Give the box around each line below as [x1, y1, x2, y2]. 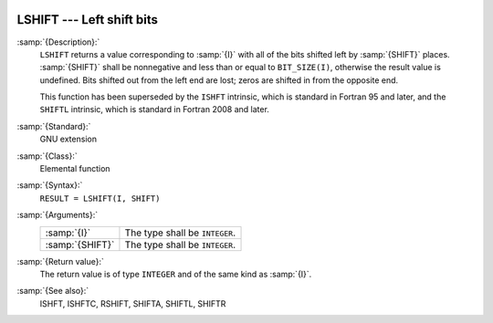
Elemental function [39, 163, 110, 174]
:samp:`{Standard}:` [16, 120, 91, 131]
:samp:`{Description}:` [16, 36, 100, 47]
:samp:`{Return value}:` [16, 255, 105, 266]
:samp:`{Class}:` [16, 151, 78, 161]
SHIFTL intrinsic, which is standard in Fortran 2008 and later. [39, 104, 269, 115]
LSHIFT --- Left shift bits [16, 12, 159, 27]
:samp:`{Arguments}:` [16, 210, 99, 221]
